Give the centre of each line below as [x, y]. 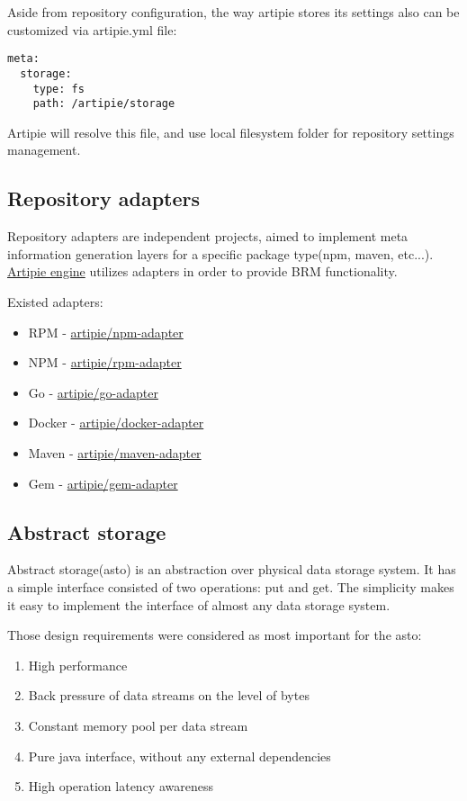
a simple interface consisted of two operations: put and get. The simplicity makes [231, 586]
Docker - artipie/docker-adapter [116, 423]
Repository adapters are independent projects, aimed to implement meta [208, 236]
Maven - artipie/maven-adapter [115, 452]
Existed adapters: [55, 301]
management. [44, 150]
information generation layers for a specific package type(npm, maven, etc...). [220, 253]
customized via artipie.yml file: [92, 29]
